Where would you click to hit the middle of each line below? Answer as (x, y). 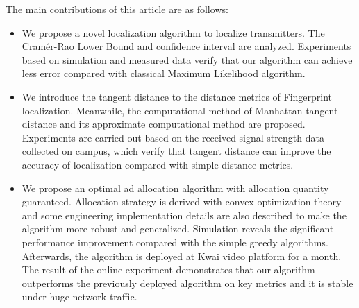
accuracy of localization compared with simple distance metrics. (158, 164)
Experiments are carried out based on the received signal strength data (173, 137)
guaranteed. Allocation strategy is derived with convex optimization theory (182, 202)
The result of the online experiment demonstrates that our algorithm (168, 269)
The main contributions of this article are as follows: (117, 9)
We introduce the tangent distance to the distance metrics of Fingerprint (177, 96)
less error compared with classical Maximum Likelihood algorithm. (164, 73)
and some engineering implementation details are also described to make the (184, 215)
